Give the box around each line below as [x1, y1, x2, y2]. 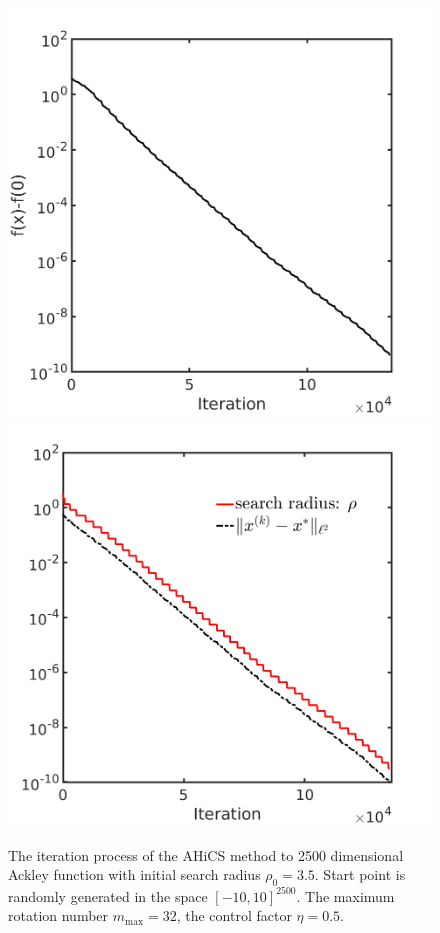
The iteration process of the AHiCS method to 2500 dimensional [8, 844, 404, 865]
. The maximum [296, 885, 395, 906]
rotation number [8, 905, 109, 926]
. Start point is [314, 864, 406, 885]
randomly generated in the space [8, 885, 208, 906]
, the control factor [176, 905, 292, 926]
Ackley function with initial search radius [8, 864, 261, 885]
